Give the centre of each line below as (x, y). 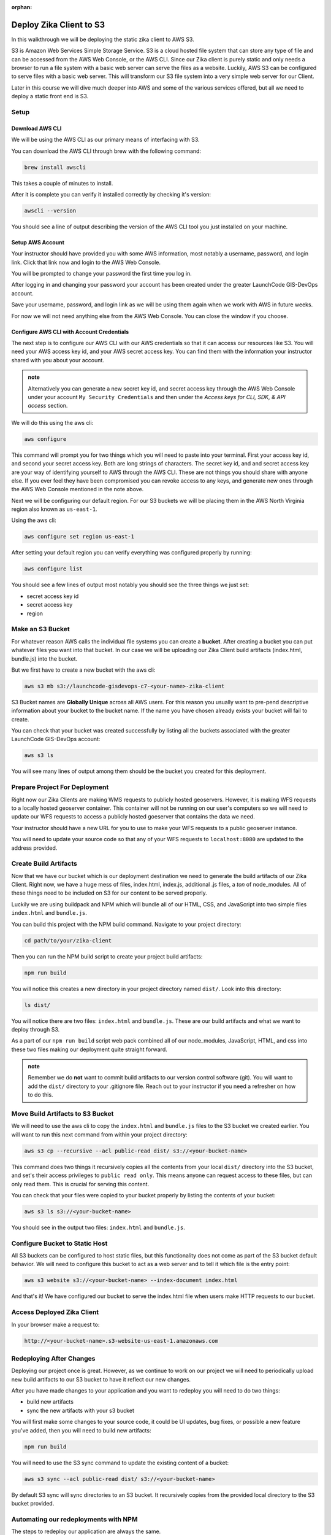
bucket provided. (33, 1503)
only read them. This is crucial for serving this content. (80, 1184)
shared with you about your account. (58, 360)
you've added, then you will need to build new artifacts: (81, 1430)
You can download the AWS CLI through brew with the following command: (106, 151)
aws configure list (53, 569)
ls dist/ (37, 1005)
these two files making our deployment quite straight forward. (89, 1049)
